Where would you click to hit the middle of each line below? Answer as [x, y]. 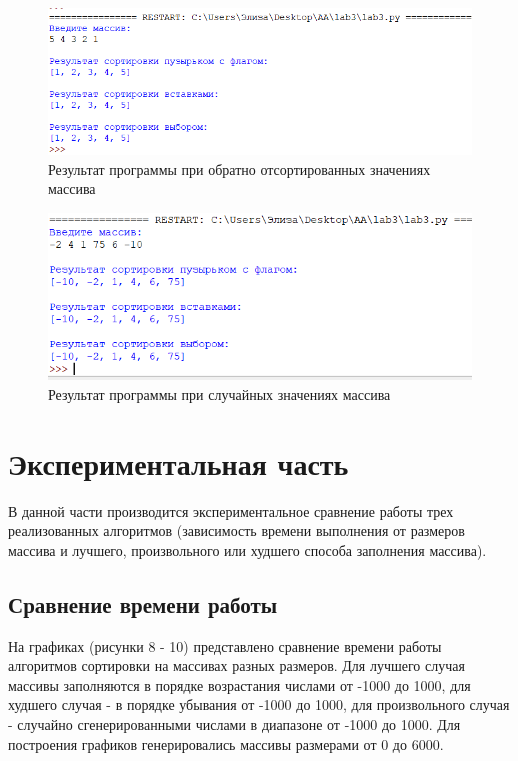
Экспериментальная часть [178, 462]
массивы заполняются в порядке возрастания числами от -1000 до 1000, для [239, 684]
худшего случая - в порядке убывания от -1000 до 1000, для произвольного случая [259, 704]
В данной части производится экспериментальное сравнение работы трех [231, 510]
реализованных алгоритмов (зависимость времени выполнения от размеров [236, 530]
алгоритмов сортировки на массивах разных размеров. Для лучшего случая [236, 665]
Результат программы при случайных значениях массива [219, 393]
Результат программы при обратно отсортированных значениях [239, 168]
